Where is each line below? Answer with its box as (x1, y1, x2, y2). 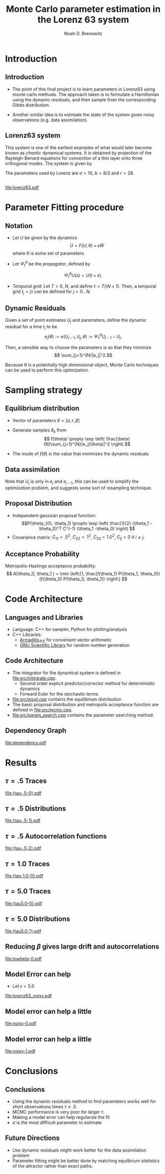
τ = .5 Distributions (5, 805, 66, 813)
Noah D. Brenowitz (64, 30, 103, 36)
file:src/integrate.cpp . (12, 675, 57, 681)
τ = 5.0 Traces (5, 887, 51, 896)
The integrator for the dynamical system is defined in (12, 670, 121, 676)
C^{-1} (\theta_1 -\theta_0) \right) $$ (62, 526, 135, 532)
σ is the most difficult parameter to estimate (12, 1119, 102, 1125)
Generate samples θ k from (12, 427, 67, 434)
